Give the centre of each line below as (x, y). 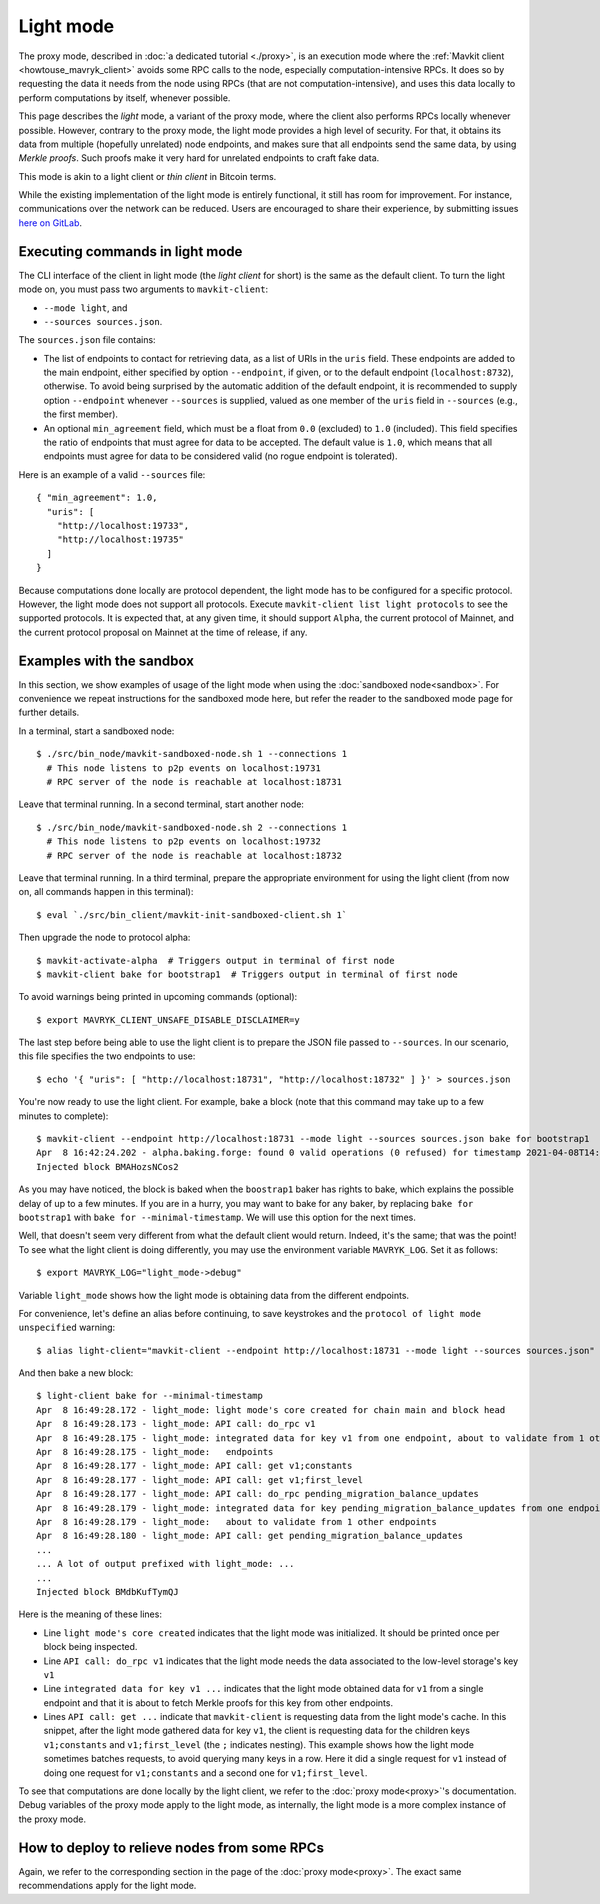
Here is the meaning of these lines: (90, 1614)
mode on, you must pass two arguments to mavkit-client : (143, 289)
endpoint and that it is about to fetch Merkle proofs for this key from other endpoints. (218, 1702)
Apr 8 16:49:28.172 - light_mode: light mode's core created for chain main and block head (271, 1409)
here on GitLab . (50, 222)
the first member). (81, 414)
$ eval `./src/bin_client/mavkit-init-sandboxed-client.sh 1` (192, 914)
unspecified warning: (67, 1327)
